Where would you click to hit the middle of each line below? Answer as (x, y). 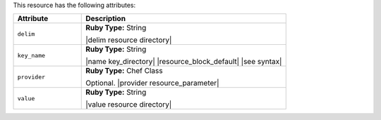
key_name (31, 55)
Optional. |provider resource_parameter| (152, 83)
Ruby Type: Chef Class (124, 71)
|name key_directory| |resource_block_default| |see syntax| (184, 62)
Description (106, 19)
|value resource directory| (129, 105)
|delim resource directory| (129, 40)
